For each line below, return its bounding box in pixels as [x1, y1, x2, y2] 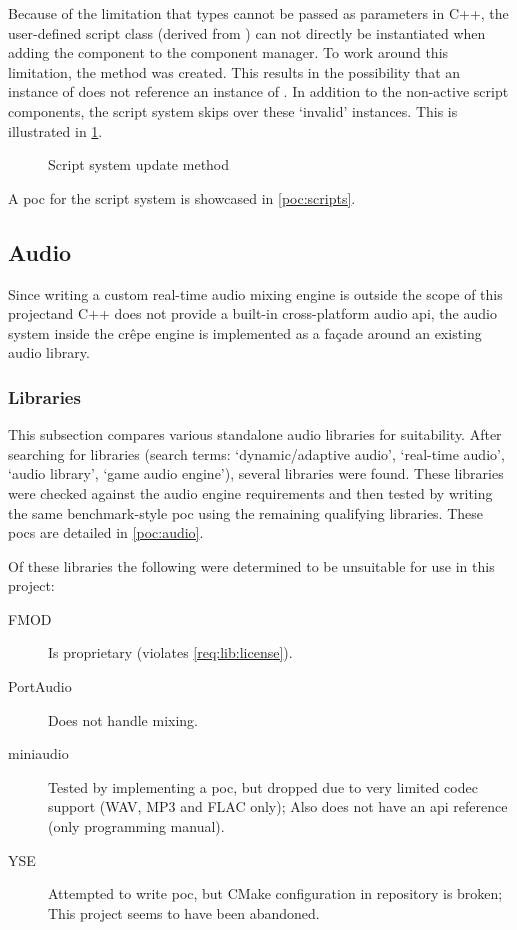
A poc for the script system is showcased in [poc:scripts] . [8, 187, 356, 208]
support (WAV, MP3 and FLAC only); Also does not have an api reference [48, 796, 508, 817]
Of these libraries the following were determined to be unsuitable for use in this [8, 555, 495, 576]
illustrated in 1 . [8, 120, 103, 141]
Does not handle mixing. [48, 709, 199, 730]
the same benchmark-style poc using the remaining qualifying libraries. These [8, 502, 484, 523]
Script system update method [48, 154, 230, 175]
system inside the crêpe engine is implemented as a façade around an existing [8, 322, 482, 343]
